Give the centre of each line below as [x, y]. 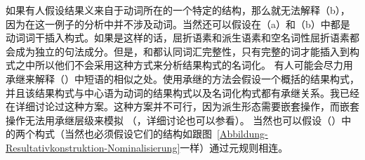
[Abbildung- [243, 134]
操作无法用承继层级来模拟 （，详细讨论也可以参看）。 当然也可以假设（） [174, 120]
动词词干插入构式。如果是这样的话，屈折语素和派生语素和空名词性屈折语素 [178, 38]
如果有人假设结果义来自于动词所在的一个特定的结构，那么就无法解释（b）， [178, 10]
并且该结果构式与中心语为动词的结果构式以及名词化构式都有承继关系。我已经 [182, 92]
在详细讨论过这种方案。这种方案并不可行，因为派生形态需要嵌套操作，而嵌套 [182, 106]
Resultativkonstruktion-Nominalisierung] [93, 147]
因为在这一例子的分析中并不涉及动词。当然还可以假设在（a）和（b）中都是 [178, 24]
